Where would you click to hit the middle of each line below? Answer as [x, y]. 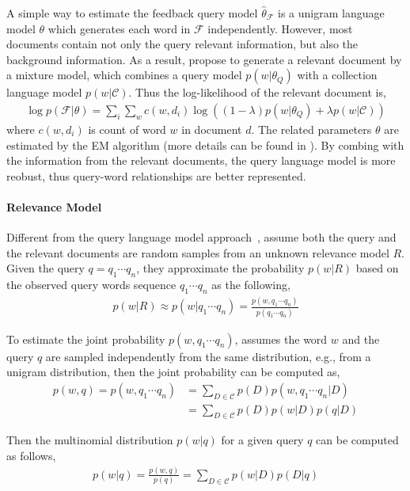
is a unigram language [331, 13]
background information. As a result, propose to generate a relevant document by [204, 59]
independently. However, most [280, 28]
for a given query [262, 440]
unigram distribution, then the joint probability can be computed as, [173, 372]
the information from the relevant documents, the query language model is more [201, 160]
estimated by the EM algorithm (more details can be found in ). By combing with [205, 145]
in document [212, 129]
